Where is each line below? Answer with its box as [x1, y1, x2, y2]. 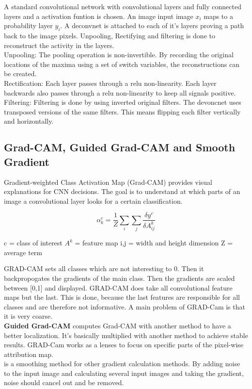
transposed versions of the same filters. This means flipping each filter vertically [4, 106, 241, 116]
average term [4, 247, 43, 257]
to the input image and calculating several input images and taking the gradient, [4, 368, 244, 378]
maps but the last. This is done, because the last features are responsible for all [4, 292, 240, 302]
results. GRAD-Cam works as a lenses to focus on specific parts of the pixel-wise [4, 340, 244, 350]
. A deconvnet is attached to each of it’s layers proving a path [60, 20, 244, 31]
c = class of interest [4, 238, 63, 248]
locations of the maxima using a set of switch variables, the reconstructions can [4, 59, 239, 69]
